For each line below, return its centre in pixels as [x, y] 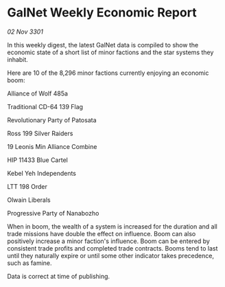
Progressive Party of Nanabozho [53, 213]
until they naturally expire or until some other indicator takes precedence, [111, 255]
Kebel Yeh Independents [42, 173]
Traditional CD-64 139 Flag [45, 106]
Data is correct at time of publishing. [59, 276]
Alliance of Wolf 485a [38, 93]
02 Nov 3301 [25, 32]
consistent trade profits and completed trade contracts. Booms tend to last [113, 248]
